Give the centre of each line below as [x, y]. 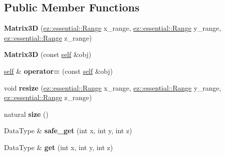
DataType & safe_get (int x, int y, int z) [68, 130]
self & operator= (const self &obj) [59, 71]
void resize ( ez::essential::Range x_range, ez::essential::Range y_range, [113, 87]
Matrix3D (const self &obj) [48, 54]
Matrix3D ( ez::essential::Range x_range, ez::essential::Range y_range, [112, 28]
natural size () [26, 114]
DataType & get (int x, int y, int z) [59, 147]
